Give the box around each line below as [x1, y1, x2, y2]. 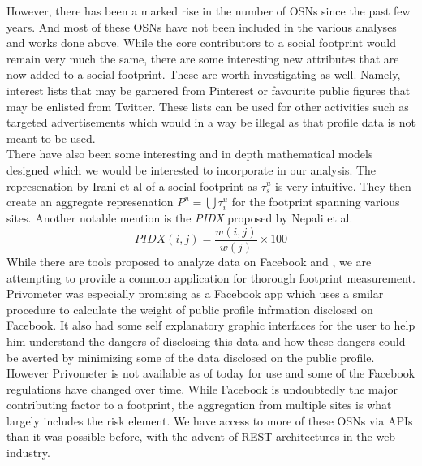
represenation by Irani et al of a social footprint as [6, 177, 258, 194]
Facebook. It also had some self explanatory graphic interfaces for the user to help [6, 317, 416, 334]
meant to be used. [6, 129, 96, 146]
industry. [6, 444, 50, 461]
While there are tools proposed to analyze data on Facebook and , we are [6, 252, 372, 270]
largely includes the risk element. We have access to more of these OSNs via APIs [6, 412, 413, 429]
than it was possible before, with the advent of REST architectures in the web [6, 428, 396, 445]
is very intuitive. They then [275, 177, 411, 194]
